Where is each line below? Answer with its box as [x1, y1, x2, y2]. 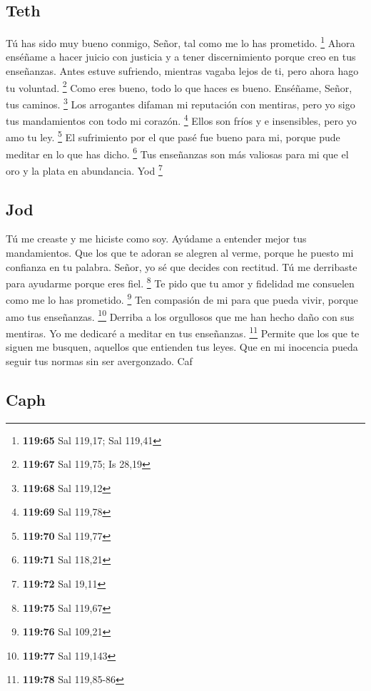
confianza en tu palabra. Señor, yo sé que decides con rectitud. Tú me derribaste [6, 259, 357, 274]
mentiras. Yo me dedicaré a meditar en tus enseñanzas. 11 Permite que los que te [6, 323, 360, 340]
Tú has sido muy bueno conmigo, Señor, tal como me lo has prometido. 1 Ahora [6, 34, 355, 50]
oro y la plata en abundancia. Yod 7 [6, 160, 163, 178]
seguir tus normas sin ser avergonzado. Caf [6, 353, 193, 368]
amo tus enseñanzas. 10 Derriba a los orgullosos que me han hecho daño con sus [6, 307, 355, 324]
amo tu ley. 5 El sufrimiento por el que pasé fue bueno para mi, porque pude [6, 128, 340, 145]
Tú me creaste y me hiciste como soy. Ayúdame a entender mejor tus [6, 231, 307, 246]
